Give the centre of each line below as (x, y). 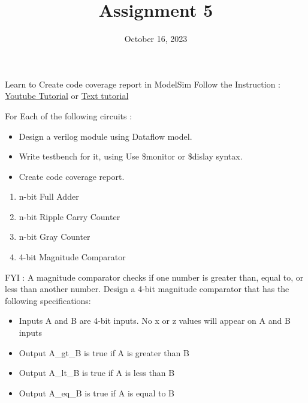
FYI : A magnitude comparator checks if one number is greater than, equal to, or (154, 277)
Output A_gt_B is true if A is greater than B (104, 352)
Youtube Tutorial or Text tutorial (67, 96)
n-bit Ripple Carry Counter (70, 216)
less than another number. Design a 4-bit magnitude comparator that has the (147, 289)
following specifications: (48, 300)
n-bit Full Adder (49, 196)
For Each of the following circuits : (69, 115)
